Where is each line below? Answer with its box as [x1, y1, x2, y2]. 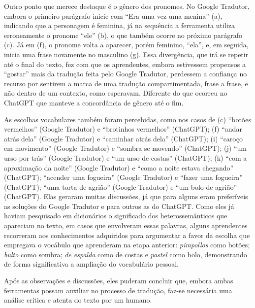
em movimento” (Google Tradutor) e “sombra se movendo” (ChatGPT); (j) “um [4, 143, 247, 153]
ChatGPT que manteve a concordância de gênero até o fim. [4, 97, 184, 107]
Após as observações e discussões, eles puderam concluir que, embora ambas [4, 275, 233, 286]
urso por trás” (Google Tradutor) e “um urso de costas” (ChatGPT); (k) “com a [4, 152, 247, 163]
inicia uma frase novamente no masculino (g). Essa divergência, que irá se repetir [4, 49, 249, 59]
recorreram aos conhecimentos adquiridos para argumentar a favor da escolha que [4, 230, 250, 240]
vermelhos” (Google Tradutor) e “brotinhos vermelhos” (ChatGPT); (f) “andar [4, 124, 242, 134]
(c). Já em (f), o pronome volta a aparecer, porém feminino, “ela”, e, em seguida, [4, 39, 249, 50]
